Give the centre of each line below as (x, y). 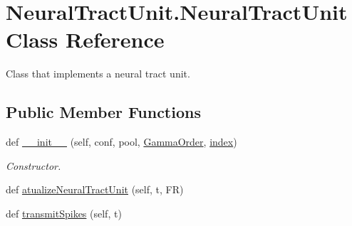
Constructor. (33, 165)
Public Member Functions (103, 112)
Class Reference (85, 39)
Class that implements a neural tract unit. (98, 74)
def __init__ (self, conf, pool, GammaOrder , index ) (121, 142)
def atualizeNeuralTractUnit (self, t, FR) (95, 189)
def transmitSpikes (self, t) (64, 213)
